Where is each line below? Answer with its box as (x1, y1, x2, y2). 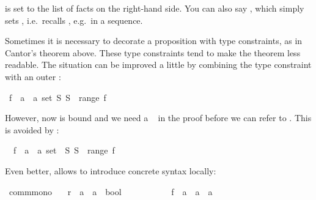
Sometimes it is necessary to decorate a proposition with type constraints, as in (5, 34, 303, 47)
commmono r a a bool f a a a (9, 185, 213, 198)
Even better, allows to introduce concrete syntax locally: (5, 164, 216, 177)
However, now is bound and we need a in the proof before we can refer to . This (5, 111, 312, 124)
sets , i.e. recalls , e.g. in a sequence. (5, 13, 143, 26)
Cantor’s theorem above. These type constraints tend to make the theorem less (5, 46, 301, 59)
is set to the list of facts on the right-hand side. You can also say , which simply (5, 2, 304, 14)
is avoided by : (5, 123, 59, 136)
